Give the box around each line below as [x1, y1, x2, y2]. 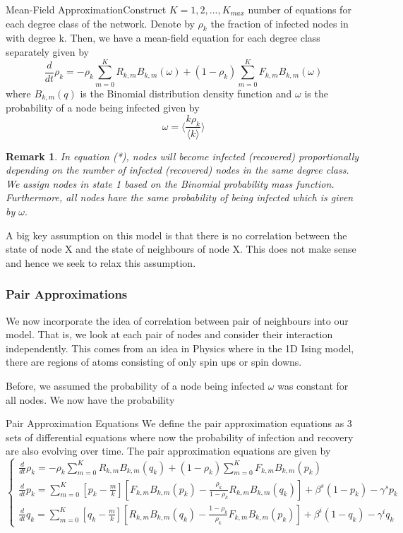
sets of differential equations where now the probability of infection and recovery [6, 429, 354, 444]
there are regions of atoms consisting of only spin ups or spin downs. [6, 354, 302, 369]
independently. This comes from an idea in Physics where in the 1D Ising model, [6, 340, 354, 355]
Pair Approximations [6, 285, 128, 303]
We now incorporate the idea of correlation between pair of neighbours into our [6, 313, 349, 328]
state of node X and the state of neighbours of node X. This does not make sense [6, 241, 356, 256]
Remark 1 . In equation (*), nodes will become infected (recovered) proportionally [6, 148, 359, 163]
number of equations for [248, 2, 351, 16]
